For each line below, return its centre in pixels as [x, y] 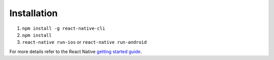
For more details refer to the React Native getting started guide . [76, 51]
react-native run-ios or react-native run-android [84, 42]
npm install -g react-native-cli [64, 28]
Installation [33, 13]
